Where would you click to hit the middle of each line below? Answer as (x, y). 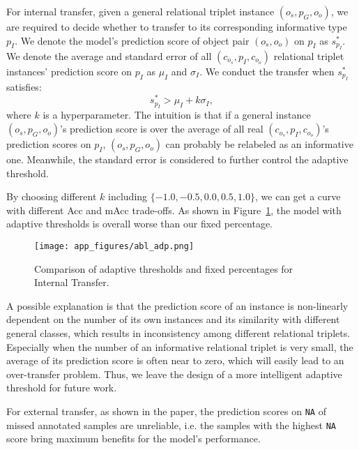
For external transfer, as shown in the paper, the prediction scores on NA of (166, 411)
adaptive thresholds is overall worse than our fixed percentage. (140, 224)
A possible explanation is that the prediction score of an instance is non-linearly (177, 305)
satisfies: (24, 87)
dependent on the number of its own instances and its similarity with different (173, 319)
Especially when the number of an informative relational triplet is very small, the (180, 346)
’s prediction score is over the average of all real (162, 129)
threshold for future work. (62, 388)
